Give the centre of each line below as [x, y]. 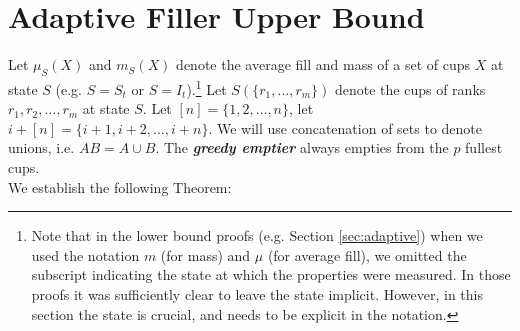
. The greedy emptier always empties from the [302, 147]
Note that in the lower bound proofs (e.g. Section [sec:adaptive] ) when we [257, 235]
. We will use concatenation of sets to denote [345, 127]
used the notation [85, 254]
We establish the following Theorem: [120, 186]
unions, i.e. [41, 147]
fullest [484, 147]
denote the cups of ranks [410, 88]
